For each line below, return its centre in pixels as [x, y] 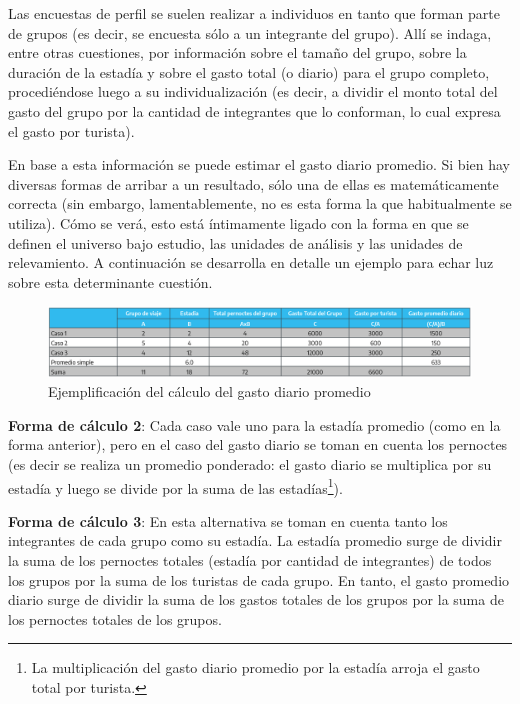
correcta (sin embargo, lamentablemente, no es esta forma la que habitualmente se [260, 203]
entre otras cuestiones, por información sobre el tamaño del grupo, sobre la [237, 52]
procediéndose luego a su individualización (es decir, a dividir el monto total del [253, 91]
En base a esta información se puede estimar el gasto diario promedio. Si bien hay [259, 164]
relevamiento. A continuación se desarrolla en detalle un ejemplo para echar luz [251, 262]
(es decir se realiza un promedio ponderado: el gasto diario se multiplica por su [250, 463]
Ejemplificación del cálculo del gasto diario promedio [209, 391]
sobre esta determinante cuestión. [110, 281]
